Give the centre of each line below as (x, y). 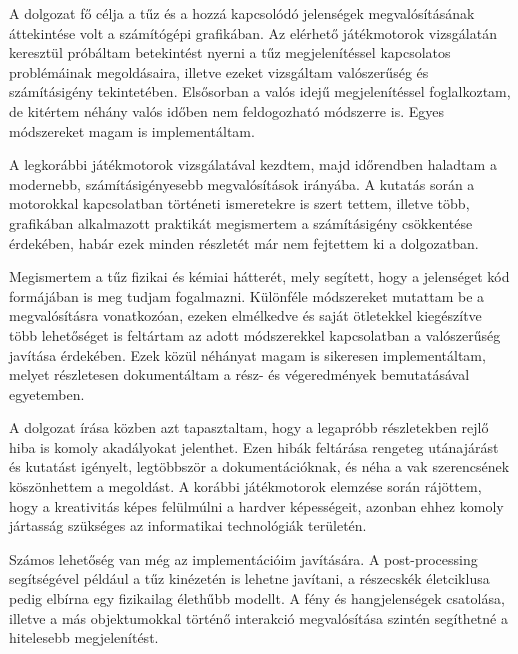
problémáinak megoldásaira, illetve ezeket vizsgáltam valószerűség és (219, 71)
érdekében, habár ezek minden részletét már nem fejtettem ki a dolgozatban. (244, 242)
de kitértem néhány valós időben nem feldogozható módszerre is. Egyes (226, 110)
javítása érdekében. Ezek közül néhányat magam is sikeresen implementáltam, (247, 354)
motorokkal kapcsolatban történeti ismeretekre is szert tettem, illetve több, (239, 203)
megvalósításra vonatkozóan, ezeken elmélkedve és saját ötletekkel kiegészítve (245, 315)
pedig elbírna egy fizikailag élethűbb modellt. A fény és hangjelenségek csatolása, (257, 598)
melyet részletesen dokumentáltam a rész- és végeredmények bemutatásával (239, 374)
